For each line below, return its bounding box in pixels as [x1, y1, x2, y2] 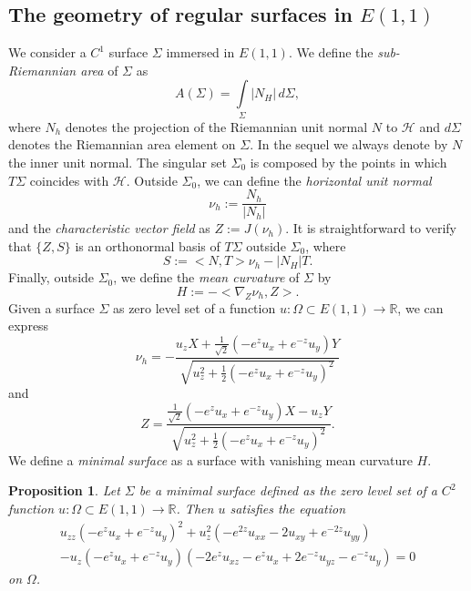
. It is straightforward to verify [285, 219, 457, 238]
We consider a [8, 43, 87, 62]
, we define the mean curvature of [113, 268, 300, 287]
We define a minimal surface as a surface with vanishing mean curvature [8, 450, 413, 469]
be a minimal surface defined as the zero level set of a [138, 481, 437, 500]
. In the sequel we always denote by [250, 135, 448, 154]
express [8, 316, 49, 335]
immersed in [166, 43, 235, 62]
